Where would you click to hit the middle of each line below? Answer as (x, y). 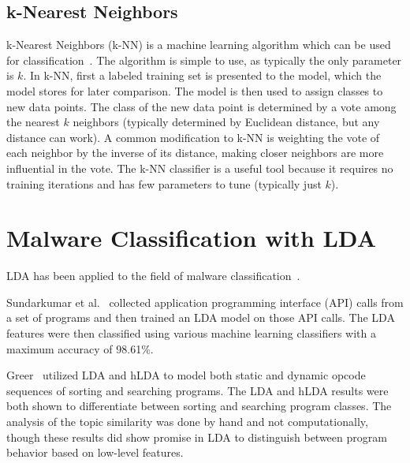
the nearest (33, 122)
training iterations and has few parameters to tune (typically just (164, 183)
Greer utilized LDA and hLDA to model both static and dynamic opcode (186, 375)
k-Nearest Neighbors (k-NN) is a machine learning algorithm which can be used (199, 45)
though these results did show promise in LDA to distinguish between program (197, 437)
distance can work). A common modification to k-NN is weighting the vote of (193, 137)
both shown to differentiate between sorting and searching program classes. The (199, 406)
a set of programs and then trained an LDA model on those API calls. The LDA (201, 317)
